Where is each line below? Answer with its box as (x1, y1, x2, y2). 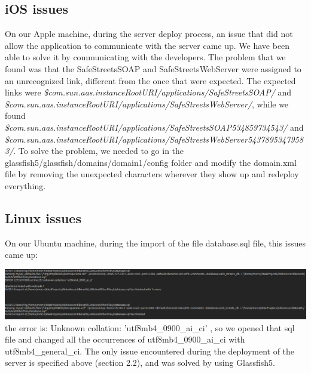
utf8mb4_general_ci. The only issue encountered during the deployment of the (5, 344, 295, 357)
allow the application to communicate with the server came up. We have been (5, 39, 290, 51)
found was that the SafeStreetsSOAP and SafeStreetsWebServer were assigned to (5, 62, 301, 75)
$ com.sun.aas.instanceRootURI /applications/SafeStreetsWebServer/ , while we (5, 97, 289, 110)
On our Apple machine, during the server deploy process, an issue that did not (5, 27, 293, 40)
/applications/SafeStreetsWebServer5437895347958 (117, 132, 303, 145)
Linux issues (5, 208, 81, 227)
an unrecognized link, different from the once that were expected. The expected (5, 74, 296, 87)
